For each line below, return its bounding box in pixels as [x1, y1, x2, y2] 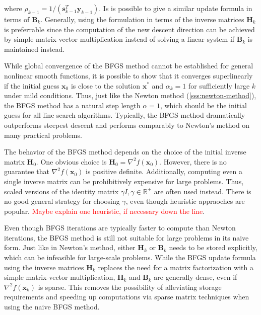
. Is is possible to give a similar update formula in [99, 3, 252, 13]
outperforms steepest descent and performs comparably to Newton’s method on [4, 119, 250, 130]
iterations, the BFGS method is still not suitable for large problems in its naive [4, 232, 249, 243]
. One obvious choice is [36, 156, 107, 167]
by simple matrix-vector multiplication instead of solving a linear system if [4, 34, 235, 44]
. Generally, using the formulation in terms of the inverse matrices [40, 14, 244, 24]
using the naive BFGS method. [4, 301, 100, 312]
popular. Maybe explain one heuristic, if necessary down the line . [4, 205, 205, 216]
